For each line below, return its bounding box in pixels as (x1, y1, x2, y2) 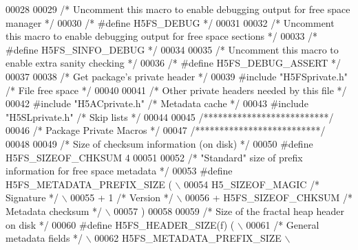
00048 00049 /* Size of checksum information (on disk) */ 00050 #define (6, 136, 313, 150)
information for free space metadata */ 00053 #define (6, 163, 233, 178)
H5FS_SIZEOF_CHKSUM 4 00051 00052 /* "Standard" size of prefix (6, 150, 303, 164)
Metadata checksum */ (6, 203, 103, 218)
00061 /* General (246, 217, 319, 231)
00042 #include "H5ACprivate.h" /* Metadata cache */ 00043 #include (6, 96, 308, 111)
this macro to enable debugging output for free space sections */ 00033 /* (6, 29, 318, 43)
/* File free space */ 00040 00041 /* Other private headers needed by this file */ (6, 82, 347, 97)
